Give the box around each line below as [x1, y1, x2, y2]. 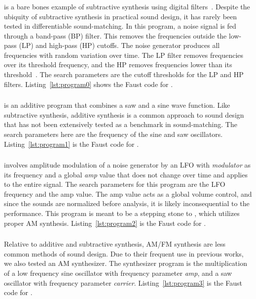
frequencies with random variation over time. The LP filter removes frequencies [4, 49, 244, 60]
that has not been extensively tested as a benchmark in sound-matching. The [4, 119, 237, 129]
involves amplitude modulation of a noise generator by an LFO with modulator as [4, 160, 251, 170]
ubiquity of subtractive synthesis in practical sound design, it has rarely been [4, 11, 237, 21]
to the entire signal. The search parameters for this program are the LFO [4, 179, 225, 189]
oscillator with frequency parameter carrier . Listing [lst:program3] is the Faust [4, 277, 243, 288]
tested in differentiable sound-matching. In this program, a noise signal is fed [4, 21, 236, 31]
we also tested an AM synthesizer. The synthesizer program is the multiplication [4, 258, 247, 268]
